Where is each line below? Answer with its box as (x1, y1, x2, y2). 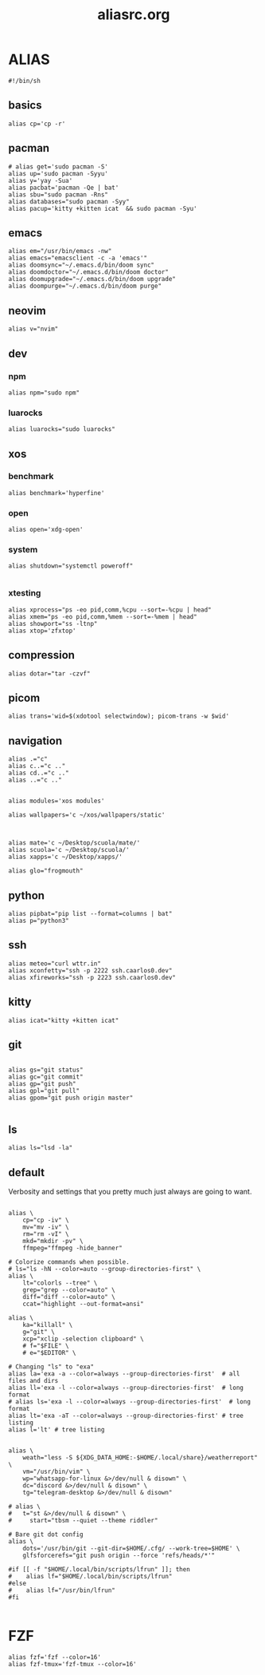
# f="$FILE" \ (22, 1342, 69, 1350)
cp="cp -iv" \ (22, 1216, 69, 1225)
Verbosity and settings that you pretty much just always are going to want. (8, 1187, 252, 1197)
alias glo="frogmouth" (8, 867, 84, 875)
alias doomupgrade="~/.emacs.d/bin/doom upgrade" (8, 275, 177, 283)
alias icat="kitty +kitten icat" (8, 1016, 119, 1024)
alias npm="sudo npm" (8, 389, 80, 397)
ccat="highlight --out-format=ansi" (22, 1300, 145, 1309)
